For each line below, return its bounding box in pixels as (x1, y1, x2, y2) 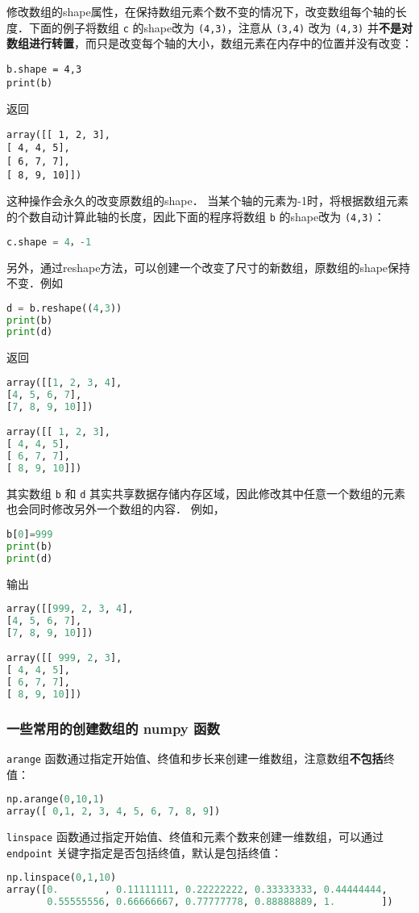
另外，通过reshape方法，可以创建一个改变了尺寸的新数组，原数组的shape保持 (6, 258, 411, 275)
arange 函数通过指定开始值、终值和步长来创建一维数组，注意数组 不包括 (6, 750, 384, 767)
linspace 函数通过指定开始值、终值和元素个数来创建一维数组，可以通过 (6, 828, 384, 845)
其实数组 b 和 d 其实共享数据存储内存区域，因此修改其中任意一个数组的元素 (6, 484, 406, 501)
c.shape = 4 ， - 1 (6, 236, 92, 248)
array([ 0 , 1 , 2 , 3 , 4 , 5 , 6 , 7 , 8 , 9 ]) (6, 806, 221, 818)
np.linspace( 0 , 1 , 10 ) (6, 872, 117, 884)
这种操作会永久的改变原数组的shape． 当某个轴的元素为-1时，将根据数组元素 (6, 192, 409, 209)
